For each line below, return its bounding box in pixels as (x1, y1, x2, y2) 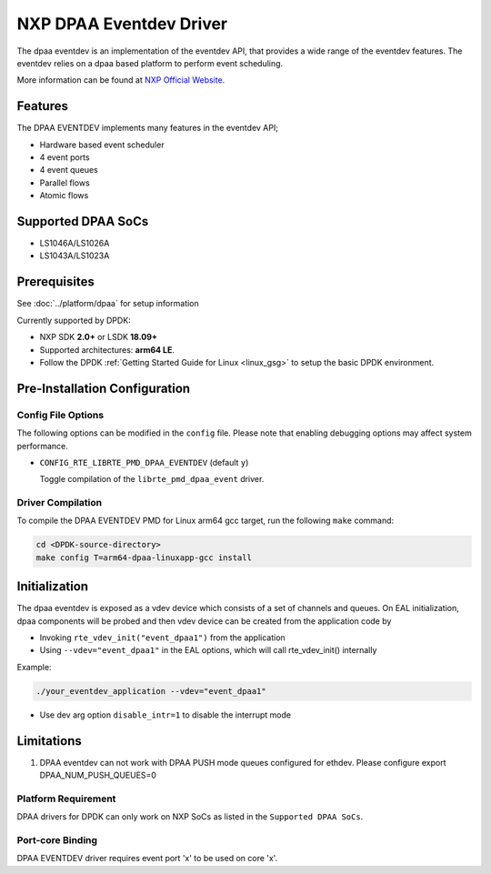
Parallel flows (39, 177, 90, 188)
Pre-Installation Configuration (16, 380, 191, 396)
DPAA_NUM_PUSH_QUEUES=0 (39, 769, 156, 781)
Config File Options (16, 408, 105, 421)
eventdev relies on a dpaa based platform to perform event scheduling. (16, 57, 284, 68)
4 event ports (39, 152, 90, 163)
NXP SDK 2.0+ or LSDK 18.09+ (39, 332, 158, 343)
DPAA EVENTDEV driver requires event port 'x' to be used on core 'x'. (16, 853, 278, 864)
